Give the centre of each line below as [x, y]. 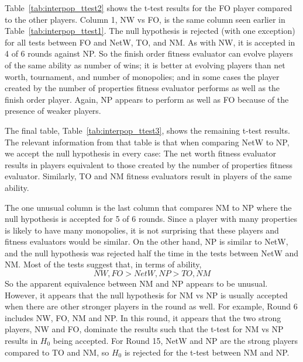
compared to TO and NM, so [57, 352]
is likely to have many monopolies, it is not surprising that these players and [142, 230]
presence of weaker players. [53, 111]
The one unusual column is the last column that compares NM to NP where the [148, 207]
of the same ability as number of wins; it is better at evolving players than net [145, 65]
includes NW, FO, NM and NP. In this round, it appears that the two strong [143, 317]
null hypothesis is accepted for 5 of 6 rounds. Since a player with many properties [151, 219]
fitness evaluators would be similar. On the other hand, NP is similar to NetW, [147, 241]
